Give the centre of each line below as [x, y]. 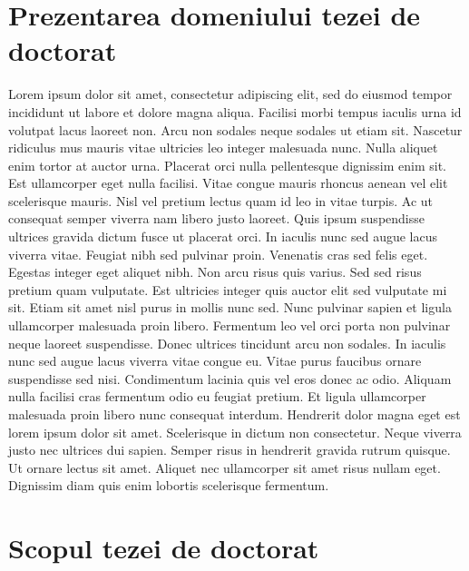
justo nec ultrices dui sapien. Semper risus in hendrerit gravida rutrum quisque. [230, 450]
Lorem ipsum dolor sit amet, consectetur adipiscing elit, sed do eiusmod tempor [230, 94]
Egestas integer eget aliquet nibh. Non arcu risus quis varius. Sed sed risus [215, 272]
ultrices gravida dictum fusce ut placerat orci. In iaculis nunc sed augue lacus [223, 236]
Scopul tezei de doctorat [164, 548]
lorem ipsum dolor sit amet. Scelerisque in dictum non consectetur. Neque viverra [235, 432]
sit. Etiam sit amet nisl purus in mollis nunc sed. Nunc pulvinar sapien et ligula [230, 307]
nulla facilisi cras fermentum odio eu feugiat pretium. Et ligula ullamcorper [217, 396]
